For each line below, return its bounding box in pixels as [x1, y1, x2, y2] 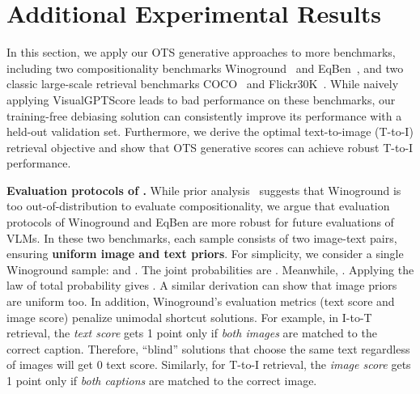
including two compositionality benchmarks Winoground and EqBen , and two [6, 59, 404, 76]
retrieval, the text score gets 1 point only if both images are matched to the [6, 324, 377, 341]
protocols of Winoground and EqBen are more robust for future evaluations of [6, 214, 394, 231]
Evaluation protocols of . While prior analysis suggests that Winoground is [6, 181, 401, 198]
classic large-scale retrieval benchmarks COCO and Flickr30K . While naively [6, 75, 399, 92]
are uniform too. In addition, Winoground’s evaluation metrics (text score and [6, 293, 395, 310]
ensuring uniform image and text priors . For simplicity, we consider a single [6, 245, 404, 262]
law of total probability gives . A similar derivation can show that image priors [6, 277, 397, 294]
